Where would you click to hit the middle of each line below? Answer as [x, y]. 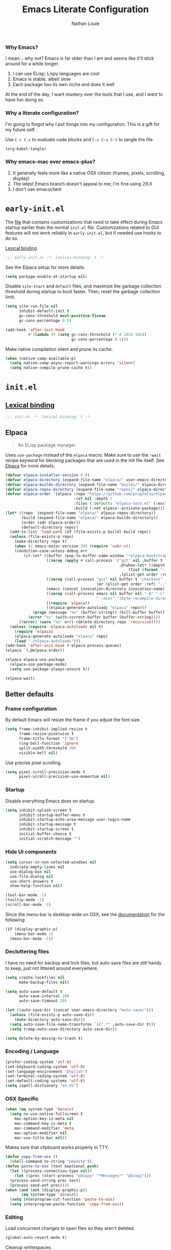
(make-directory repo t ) [41, 541]
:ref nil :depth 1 [93, 499]
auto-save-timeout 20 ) [43, 1001]
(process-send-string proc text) [45, 1180]
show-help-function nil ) [36, 886]
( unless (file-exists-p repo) [42, 537]
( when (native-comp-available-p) [41, 358]
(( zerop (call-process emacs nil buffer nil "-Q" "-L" [106, 593]
